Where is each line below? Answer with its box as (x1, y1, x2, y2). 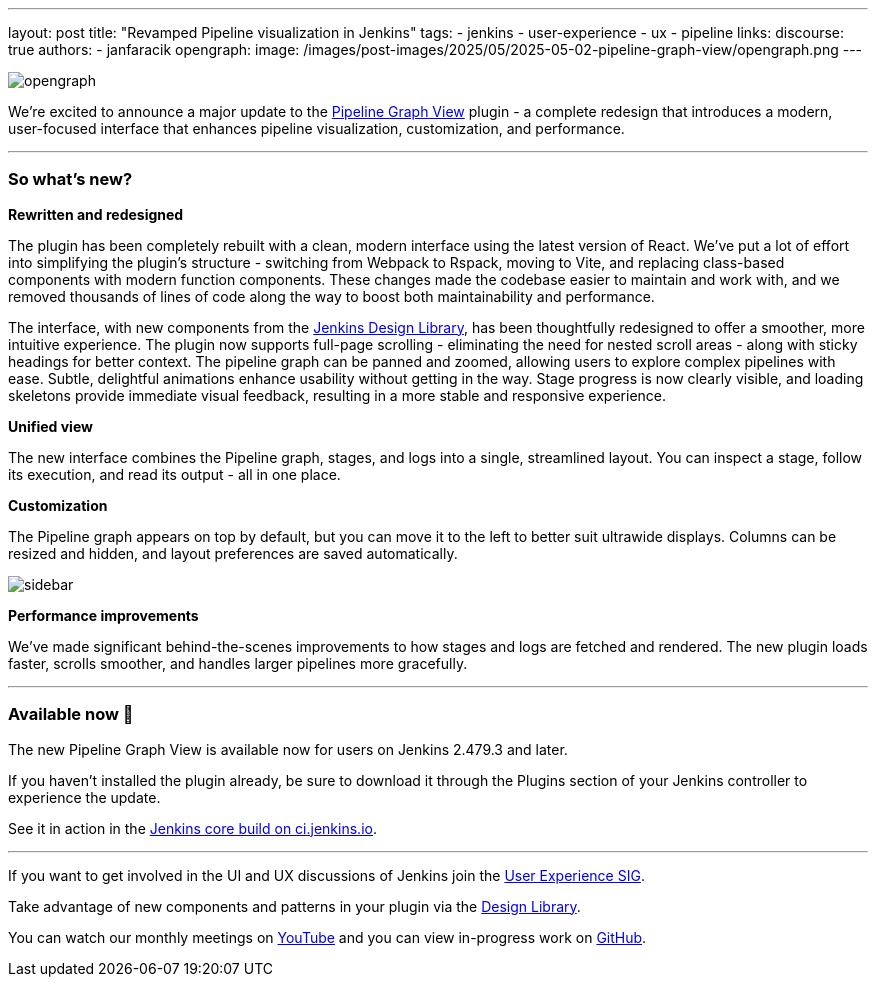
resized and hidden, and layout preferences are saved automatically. (8, 544, 458, 562)
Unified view (8, 417, 93, 435)
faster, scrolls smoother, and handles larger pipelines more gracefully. (8, 654, 468, 672)
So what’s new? (8, 169, 133, 190)
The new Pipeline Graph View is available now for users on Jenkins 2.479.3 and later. (8, 740, 568, 758)
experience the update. (8, 788, 161, 806)
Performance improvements (8, 606, 199, 624)
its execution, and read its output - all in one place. (8, 465, 341, 483)
